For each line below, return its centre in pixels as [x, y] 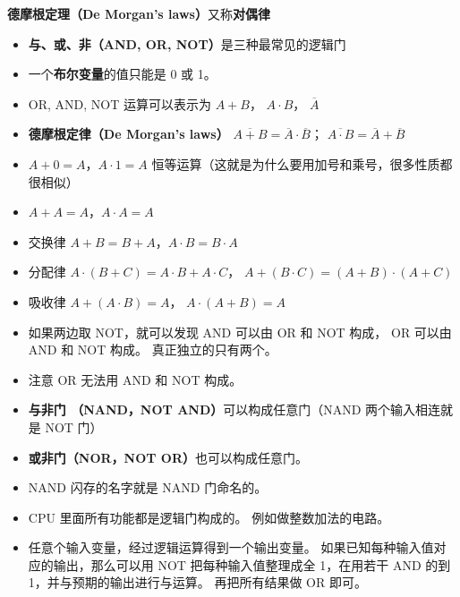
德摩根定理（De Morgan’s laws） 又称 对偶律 [139, 13]
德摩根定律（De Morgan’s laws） [128, 134]
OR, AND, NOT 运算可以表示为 [119, 103]
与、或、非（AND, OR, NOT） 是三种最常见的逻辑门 [187, 43]
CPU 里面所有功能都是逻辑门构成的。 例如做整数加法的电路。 [209, 517]
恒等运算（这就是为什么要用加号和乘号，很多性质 [296, 163]
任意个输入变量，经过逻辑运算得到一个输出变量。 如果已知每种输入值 [231, 547]
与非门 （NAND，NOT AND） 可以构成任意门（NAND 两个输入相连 [234, 409]
